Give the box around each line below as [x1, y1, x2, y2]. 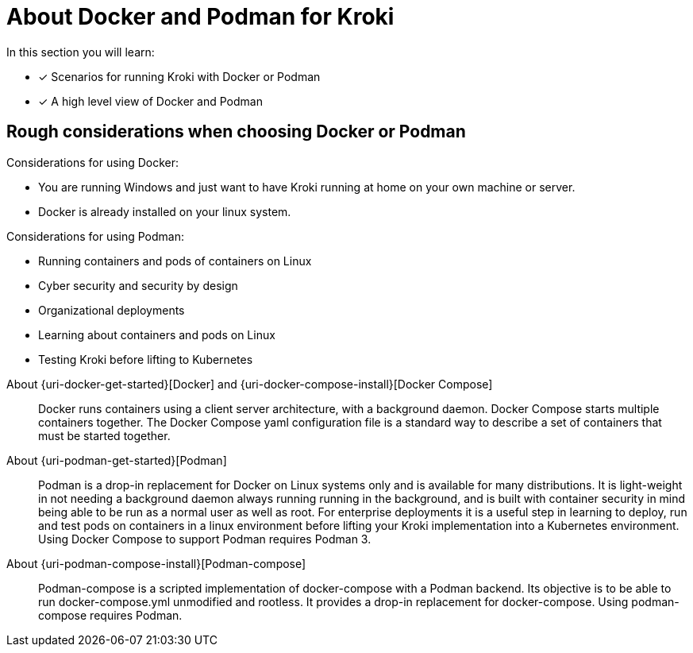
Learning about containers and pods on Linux [38, 327, 275, 342]
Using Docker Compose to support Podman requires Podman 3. [38, 531, 372, 546]
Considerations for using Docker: [6, 155, 179, 169]
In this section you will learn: [6, 44, 155, 59]
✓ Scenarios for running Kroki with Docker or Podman [38, 69, 321, 83]
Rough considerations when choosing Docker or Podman [6, 122, 466, 142]
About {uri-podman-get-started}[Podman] [6, 453, 227, 467]
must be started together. [38, 428, 171, 442]
